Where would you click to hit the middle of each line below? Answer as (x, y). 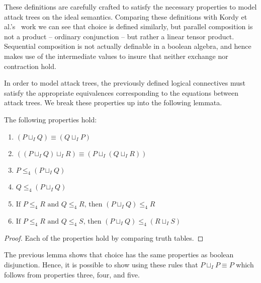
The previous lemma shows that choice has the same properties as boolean (119, 255)
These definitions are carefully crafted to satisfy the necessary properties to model (130, 7)
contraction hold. (30, 66)
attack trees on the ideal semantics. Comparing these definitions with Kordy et (126, 16)
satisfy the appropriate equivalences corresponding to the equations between (121, 92)
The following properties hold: (51, 119)
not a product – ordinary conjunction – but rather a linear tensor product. (119, 36)
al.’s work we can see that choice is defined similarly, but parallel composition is (128, 26)
